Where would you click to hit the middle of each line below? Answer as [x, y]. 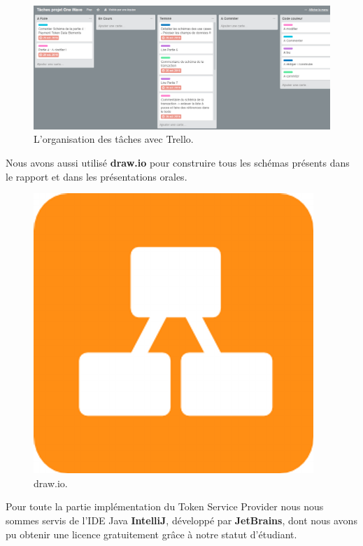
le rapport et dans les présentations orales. [97, 176]
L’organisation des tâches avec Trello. [114, 139]
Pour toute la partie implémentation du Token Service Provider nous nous [165, 506]
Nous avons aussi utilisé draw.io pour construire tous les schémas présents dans [178, 162]
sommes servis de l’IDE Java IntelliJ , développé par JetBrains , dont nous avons [181, 520]
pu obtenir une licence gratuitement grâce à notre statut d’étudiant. [151, 534]
